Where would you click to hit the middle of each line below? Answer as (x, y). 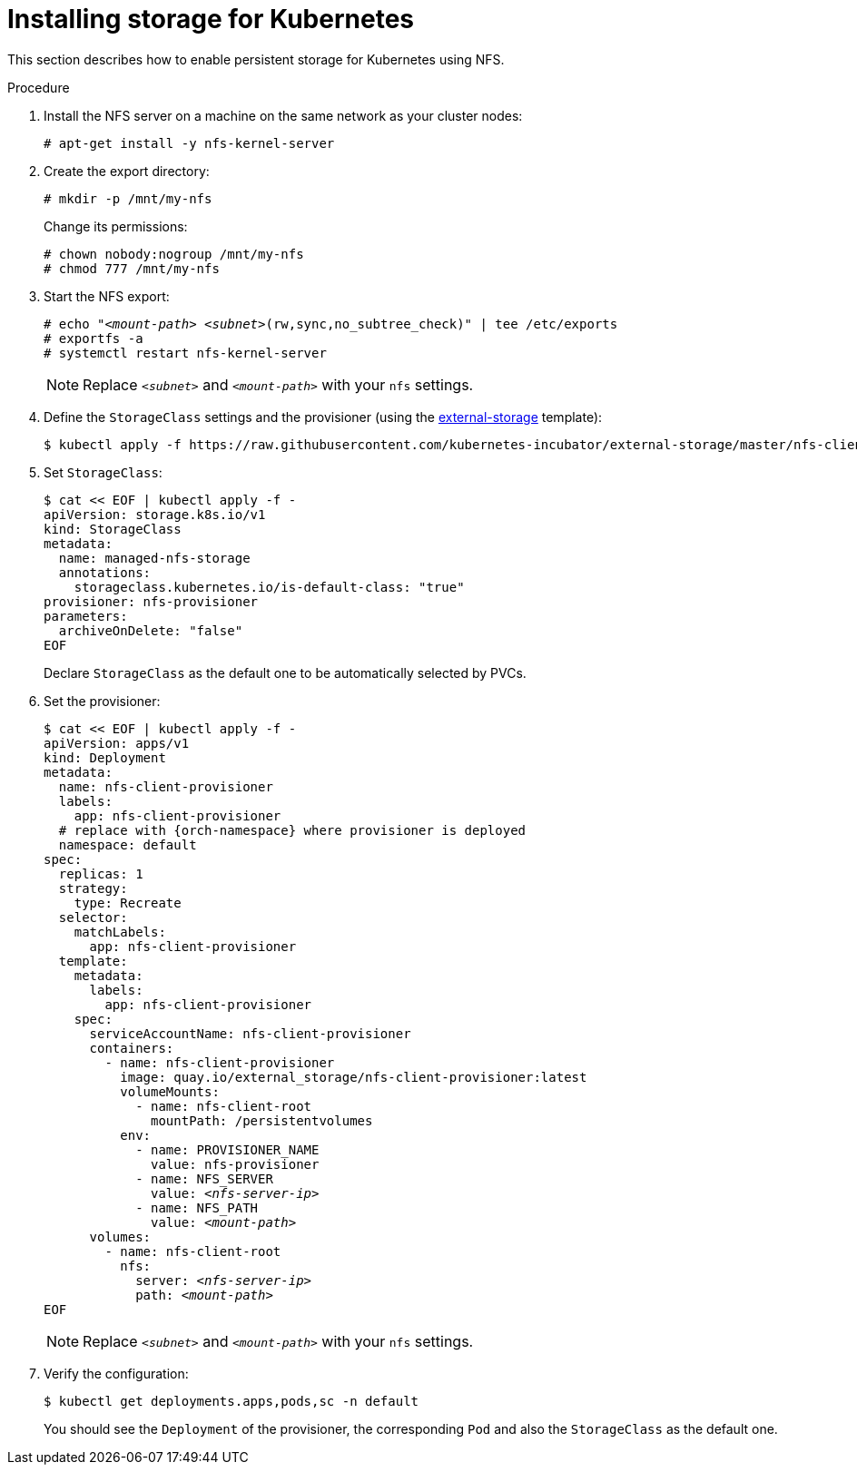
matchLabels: (120, 932)
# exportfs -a (94, 338)
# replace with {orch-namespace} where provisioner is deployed (292, 830)
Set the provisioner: (102, 701)
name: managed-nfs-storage (154, 558)
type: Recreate (128, 903)
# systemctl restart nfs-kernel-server (185, 353)
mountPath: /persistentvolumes (262, 1120)
